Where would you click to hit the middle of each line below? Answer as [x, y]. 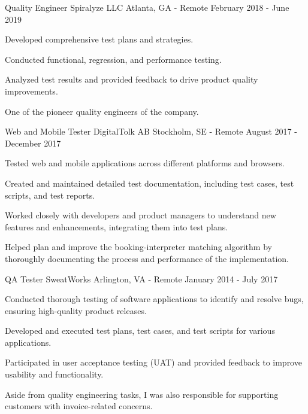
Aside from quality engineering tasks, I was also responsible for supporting [142, 394]
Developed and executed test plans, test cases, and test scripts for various [140, 331]
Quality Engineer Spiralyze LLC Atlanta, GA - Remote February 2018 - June [147, 7]
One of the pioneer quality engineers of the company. [102, 111]
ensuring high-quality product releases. [76, 310]
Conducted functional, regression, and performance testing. [113, 59]
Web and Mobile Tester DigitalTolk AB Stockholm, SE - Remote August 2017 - [151, 131]
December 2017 [33, 143]
